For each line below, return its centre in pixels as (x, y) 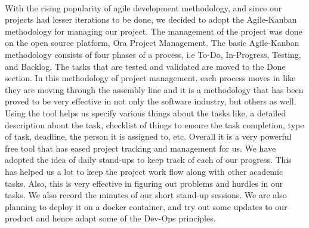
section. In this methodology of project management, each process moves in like (150, 78)
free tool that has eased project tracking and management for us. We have (140, 148)
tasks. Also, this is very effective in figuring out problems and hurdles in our (144, 183)
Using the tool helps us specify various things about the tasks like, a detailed (146, 113)
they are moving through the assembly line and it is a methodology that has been (154, 89)
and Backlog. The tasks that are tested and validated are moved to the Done (145, 66)
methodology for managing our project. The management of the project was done (154, 31)
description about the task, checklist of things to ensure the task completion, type (154, 124)
